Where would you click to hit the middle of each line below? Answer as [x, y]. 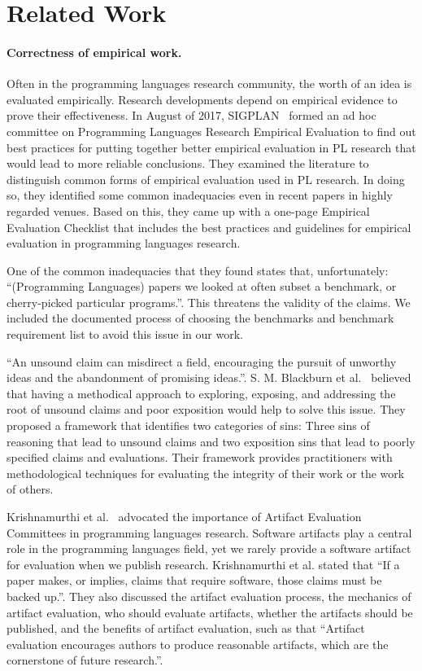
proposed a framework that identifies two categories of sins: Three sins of [188, 425]
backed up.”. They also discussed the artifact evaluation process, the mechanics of [209, 596]
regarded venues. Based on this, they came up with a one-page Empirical [188, 211]
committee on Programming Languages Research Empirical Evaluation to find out [211, 131]
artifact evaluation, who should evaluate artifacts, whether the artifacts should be [210, 612]
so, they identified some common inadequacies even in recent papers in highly [200, 195]
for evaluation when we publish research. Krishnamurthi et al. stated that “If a [203, 564]
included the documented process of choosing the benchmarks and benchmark [200, 318]
